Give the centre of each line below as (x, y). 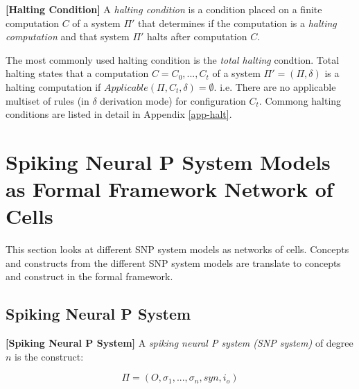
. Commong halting (300, 100)
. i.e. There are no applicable (275, 86)
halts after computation (197, 36)
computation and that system (68, 36)
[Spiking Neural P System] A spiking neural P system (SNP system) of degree (179, 343)
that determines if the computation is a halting (237, 23)
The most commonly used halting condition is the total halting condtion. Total (173, 59)
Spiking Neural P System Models (168, 161)
